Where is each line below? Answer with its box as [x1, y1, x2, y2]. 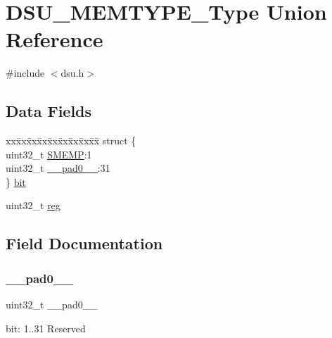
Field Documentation [6, 232, 163, 254]
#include [6, 65, 45, 80]
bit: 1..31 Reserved [6, 320, 86, 335]
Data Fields [6, 100, 92, 122]
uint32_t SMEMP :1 [6, 146, 92, 161]
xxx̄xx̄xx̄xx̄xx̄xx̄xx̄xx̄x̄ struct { [6, 133, 136, 148]
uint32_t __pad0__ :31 [6, 161, 110, 175]
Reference [6, 25, 103, 54]
